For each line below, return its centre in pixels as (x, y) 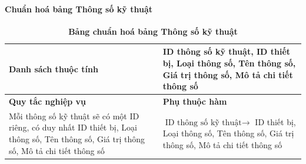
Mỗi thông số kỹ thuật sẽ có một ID (74, 116)
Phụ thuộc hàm (195, 101)
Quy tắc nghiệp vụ (48, 101)
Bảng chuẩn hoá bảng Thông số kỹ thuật (153, 31)
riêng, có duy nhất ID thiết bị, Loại (73, 127)
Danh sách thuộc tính (54, 68)
